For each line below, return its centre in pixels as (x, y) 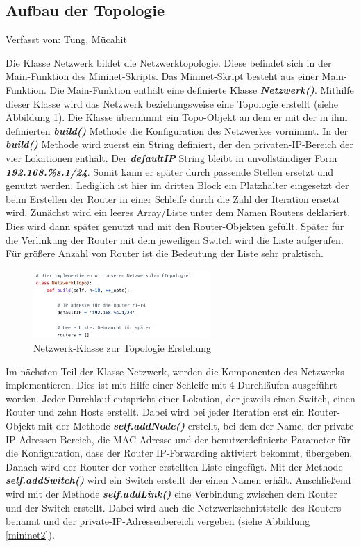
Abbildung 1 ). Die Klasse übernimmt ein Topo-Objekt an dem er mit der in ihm (177, 117)
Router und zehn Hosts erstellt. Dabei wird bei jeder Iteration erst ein (155, 412)
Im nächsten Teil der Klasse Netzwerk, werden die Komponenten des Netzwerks (175, 371)
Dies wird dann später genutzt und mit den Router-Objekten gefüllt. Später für (175, 226)
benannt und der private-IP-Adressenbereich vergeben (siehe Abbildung (158, 521)
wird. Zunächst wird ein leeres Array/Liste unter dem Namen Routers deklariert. (178, 212)
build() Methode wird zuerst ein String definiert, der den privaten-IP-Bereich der (180, 144)
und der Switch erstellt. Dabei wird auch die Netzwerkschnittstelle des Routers (174, 507)
